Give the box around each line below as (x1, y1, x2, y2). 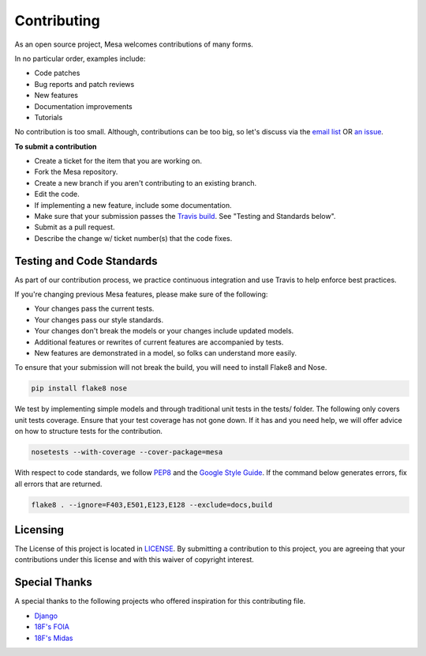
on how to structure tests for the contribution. (14, 427, 163, 436)
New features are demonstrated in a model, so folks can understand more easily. (34, 349, 297, 358)
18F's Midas (34, 633, 74, 643)
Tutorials (34, 112, 63, 122)
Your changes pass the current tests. (34, 304, 155, 314)
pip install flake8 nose (31, 384, 128, 393)
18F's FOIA (34, 622, 70, 631)
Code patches (34, 68, 80, 78)
